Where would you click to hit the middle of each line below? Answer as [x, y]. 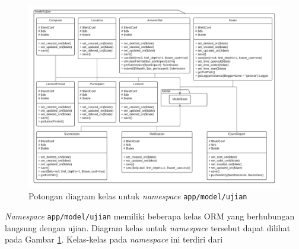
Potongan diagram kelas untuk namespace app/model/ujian [138, 196]
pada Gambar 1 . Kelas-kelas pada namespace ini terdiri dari [114, 239]
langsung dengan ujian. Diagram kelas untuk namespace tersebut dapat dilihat [148, 227]
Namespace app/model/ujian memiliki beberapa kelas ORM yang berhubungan [150, 216]
